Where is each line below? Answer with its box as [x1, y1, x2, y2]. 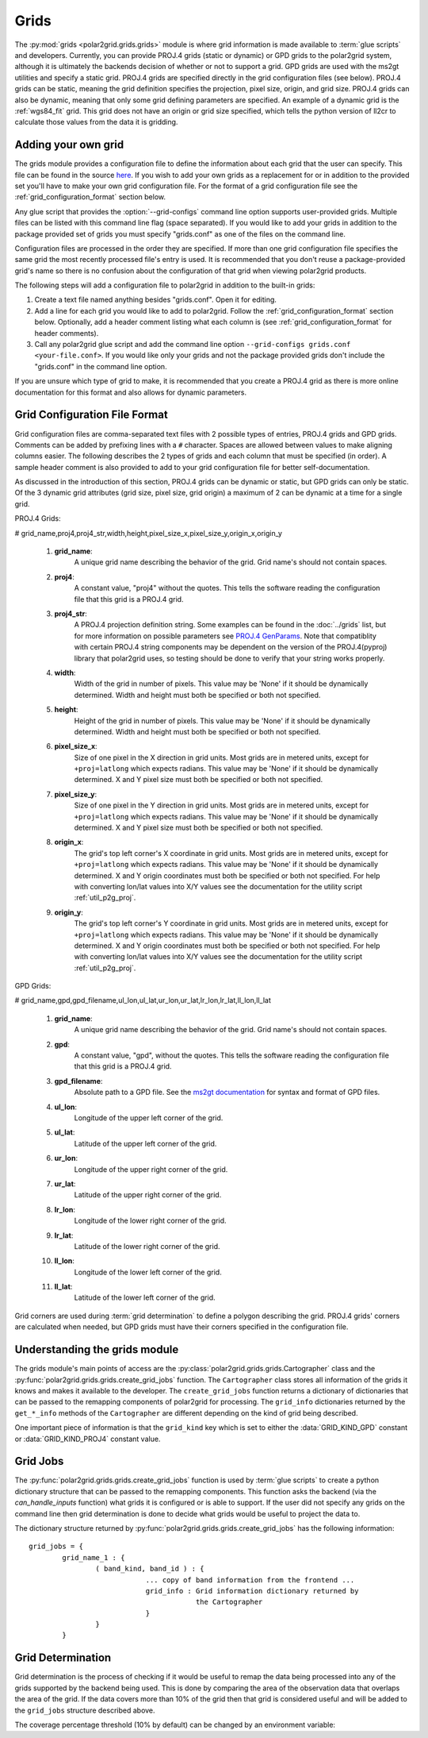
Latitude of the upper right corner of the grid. [74, 1190, 222, 1200]
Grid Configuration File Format [14, 408, 168, 422]
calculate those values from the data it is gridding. [14, 118, 178, 127]
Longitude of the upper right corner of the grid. [74, 1164, 228, 1174]
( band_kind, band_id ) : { [95, 1564, 205, 1574]
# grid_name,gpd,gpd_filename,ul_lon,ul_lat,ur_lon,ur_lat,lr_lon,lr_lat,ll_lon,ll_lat [14, 996, 271, 1005]
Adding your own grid [14, 138, 124, 152]
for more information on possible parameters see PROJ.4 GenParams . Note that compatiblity [74, 631, 376, 641]
